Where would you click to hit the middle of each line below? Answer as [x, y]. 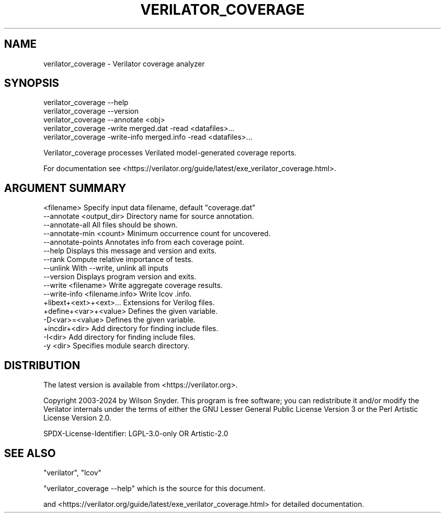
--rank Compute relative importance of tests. [118, 260]
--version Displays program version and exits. [120, 277]
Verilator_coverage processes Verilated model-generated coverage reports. [170, 153]
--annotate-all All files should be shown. [110, 225]
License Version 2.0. [77, 418]
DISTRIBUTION [42, 365]
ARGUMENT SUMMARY [65, 188]
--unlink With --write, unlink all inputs [106, 268]
